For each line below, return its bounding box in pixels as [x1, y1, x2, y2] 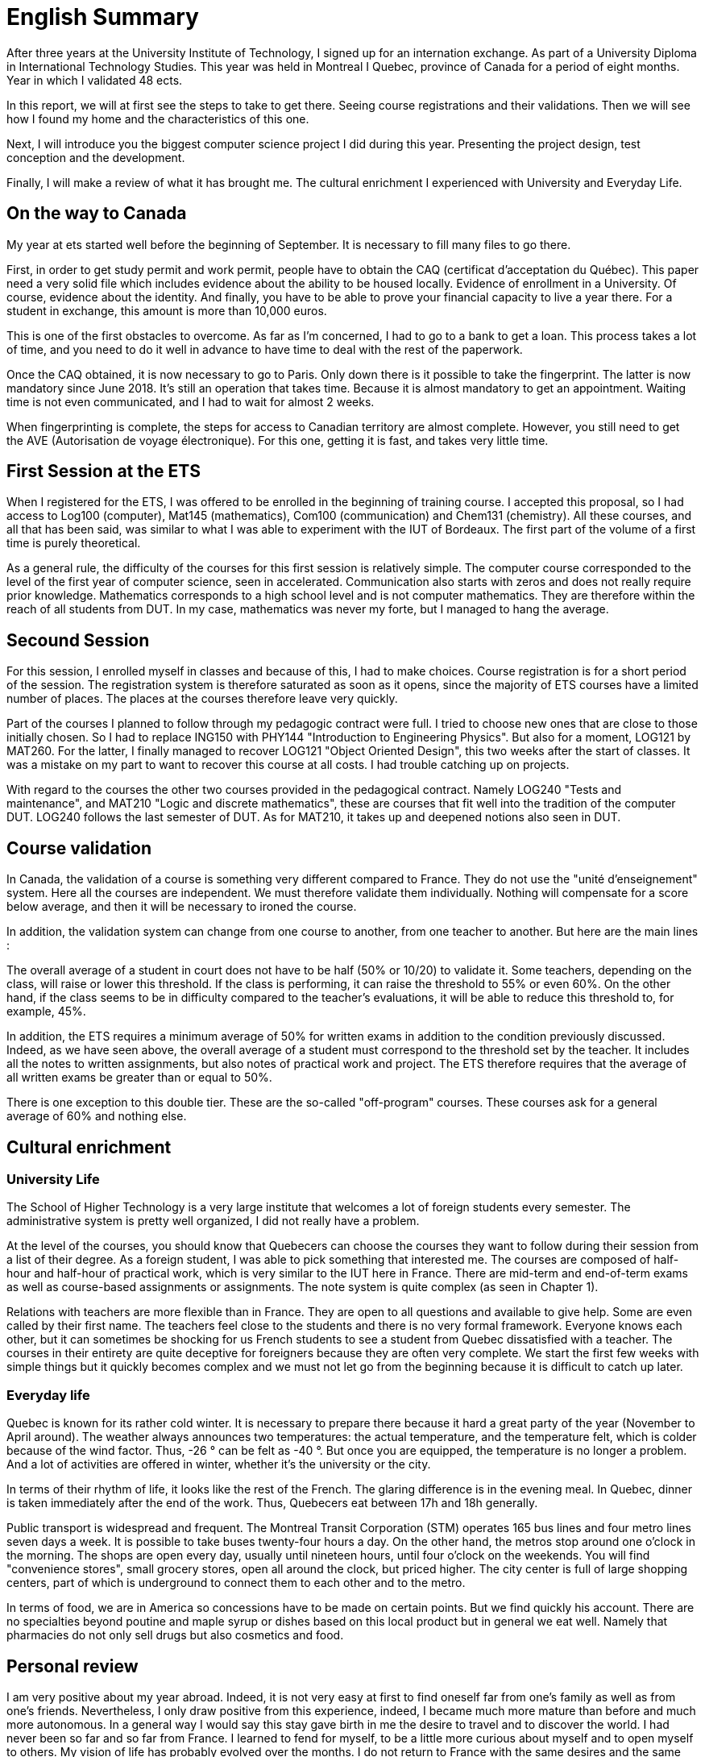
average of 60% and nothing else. [6, 1109, 187, 1124]
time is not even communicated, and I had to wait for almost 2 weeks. [6, 394, 375, 409]
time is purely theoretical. [6, 536, 141, 550]
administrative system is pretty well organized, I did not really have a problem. [6, 1214, 420, 1228]
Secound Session [6, 629, 150, 650]
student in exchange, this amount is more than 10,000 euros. [6, 303, 327, 318]
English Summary [6, 3, 199, 31]
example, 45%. [6, 1004, 86, 1019]
